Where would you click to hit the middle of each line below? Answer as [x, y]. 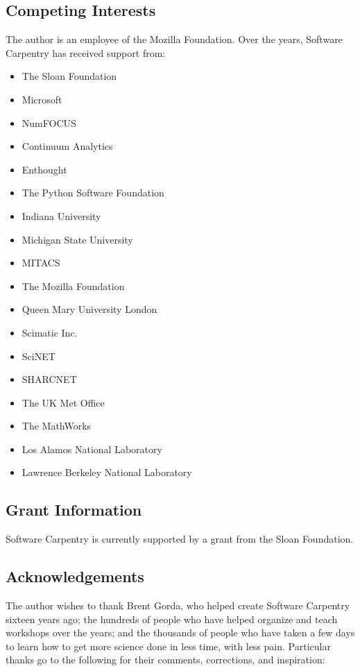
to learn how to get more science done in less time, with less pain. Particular [168, 646]
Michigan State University [77, 239]
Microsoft [42, 99]
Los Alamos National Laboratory [92, 449]
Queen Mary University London [89, 309]
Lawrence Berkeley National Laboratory [107, 472]
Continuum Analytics [67, 146]
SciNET [38, 356]
